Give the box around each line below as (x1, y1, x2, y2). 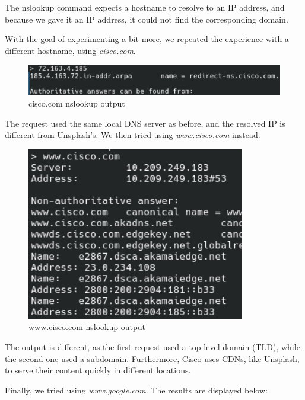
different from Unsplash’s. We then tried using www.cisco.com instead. (5, 129, 260, 141)
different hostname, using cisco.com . (5, 44, 136, 56)
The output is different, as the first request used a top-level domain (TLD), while (5, 340, 300, 353)
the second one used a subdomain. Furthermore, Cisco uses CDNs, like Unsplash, (5, 352, 300, 364)
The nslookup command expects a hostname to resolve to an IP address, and (5, 1, 285, 13)
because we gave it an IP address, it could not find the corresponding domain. (5, 12, 288, 25)
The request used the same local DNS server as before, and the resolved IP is (5, 117, 285, 129)
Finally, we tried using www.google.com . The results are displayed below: (5, 383, 268, 396)
